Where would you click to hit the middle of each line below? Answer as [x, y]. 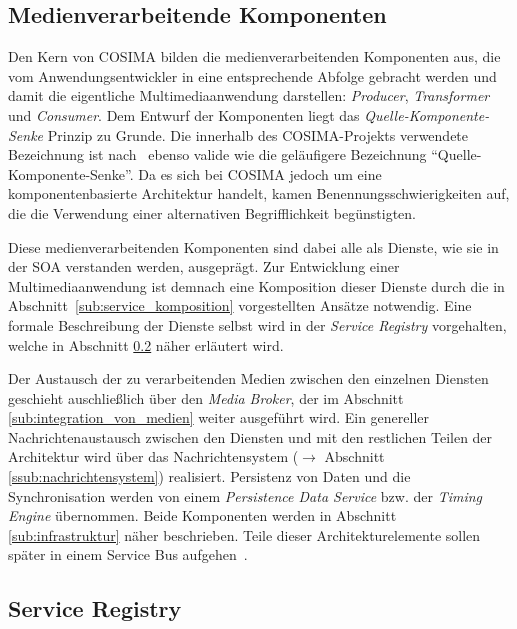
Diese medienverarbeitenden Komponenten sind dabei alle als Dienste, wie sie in [253, 246]
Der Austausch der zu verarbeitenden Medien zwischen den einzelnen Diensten [248, 378]
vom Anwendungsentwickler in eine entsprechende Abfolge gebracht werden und [252, 75]
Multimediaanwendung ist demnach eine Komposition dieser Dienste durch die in [256, 285]
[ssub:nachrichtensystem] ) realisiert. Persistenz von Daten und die [209, 476]
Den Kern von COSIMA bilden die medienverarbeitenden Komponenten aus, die [254, 56]
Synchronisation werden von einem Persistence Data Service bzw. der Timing [245, 495]
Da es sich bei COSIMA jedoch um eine [260, 173]
